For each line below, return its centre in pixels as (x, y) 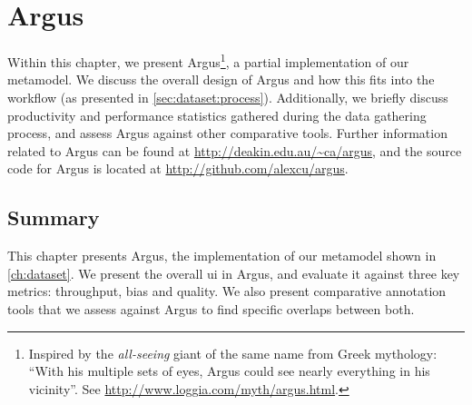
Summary (54, 217)
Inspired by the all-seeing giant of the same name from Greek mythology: (233, 353)
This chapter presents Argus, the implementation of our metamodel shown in (222, 256)
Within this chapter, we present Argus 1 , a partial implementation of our (208, 60)
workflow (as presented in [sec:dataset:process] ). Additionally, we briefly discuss (228, 97)
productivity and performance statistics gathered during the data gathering (217, 115)
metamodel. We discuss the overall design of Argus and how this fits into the (221, 79)
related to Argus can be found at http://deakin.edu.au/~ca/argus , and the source (235, 150)
